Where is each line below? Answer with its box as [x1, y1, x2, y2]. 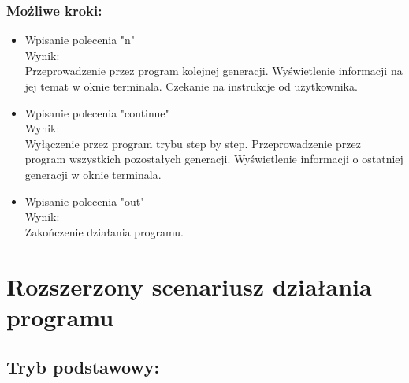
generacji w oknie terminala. [24, 165, 162, 182]
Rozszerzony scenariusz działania [6, 270, 372, 302]
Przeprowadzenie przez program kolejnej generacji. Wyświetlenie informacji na [24, 62, 403, 79]
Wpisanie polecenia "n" [24, 32, 136, 48]
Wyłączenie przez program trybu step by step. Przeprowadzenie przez [24, 135, 361, 151]
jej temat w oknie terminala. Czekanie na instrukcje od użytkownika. [24, 78, 358, 94]
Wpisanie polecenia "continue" [24, 104, 169, 121]
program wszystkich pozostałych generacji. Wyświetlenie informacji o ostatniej [24, 151, 403, 167]
